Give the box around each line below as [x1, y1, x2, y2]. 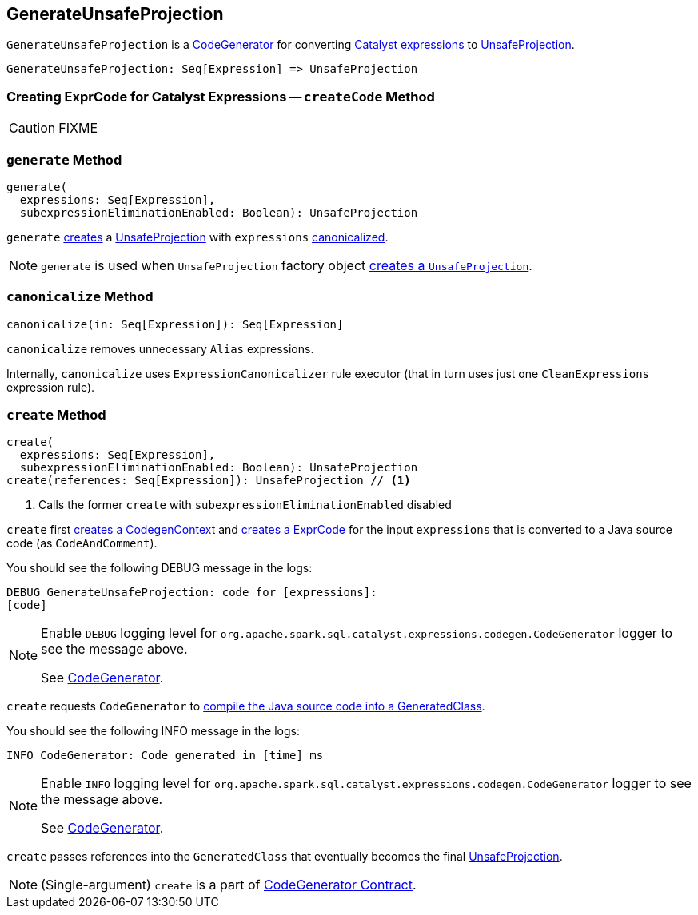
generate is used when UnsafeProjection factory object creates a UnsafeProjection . [41, 257, 532, 273]
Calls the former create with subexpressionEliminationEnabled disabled [38, 498, 452, 512]
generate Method [6, 151, 122, 168]
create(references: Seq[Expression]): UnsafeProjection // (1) [6, 474, 411, 487]
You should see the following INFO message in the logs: [6, 724, 300, 738]
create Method [6, 407, 106, 424]
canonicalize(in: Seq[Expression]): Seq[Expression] [6, 317, 344, 331]
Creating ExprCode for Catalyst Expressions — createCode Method [6, 88, 435, 105]
